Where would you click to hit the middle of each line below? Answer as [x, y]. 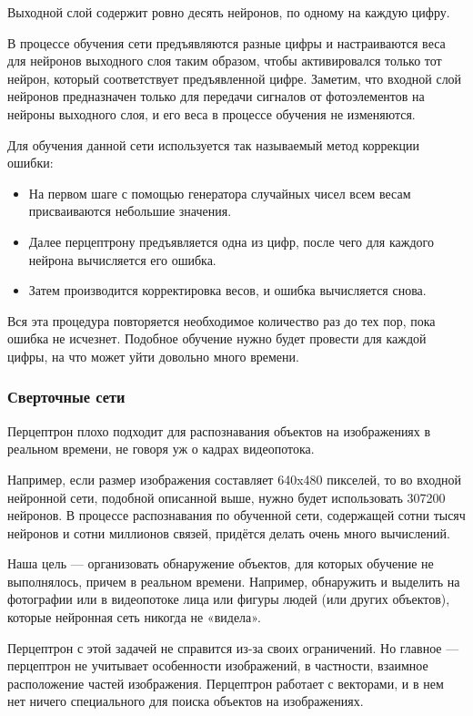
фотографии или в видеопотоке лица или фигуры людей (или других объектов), [229, 599]
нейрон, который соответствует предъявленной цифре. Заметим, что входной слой [235, 78]
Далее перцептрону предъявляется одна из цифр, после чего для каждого [231, 241]
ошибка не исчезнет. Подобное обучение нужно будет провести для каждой [217, 338]
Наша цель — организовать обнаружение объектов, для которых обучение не [221, 563]
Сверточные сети [66, 397]
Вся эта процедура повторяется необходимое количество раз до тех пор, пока [221, 320]
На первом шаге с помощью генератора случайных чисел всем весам [220, 193]
